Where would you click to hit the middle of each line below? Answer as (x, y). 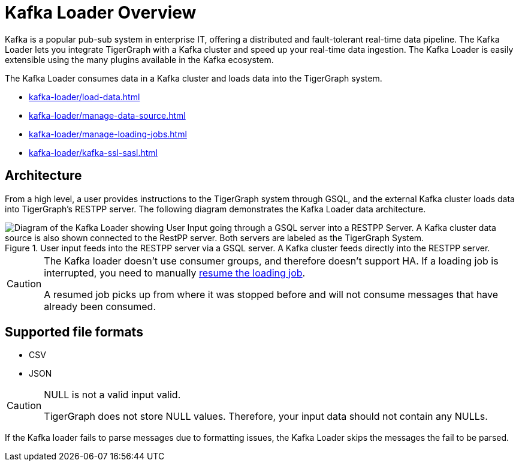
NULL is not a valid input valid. (112, 395)
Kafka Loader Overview (101, 13)
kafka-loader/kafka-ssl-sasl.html (93, 152)
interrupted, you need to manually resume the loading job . (175, 273)
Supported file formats (74, 332)
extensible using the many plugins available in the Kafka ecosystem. (139, 59)
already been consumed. (100, 306)
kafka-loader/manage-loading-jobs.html (108, 134)
